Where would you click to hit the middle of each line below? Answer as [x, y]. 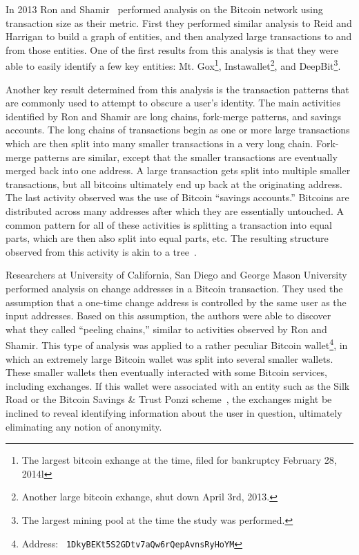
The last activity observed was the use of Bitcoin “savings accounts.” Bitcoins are [177, 197]
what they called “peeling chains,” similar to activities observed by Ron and [166, 329]
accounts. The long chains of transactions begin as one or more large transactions [178, 130]
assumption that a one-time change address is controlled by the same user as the [176, 302]
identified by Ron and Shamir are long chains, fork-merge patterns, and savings [174, 116]
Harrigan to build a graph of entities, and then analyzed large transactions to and [179, 36]
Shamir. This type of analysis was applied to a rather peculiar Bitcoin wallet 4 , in [177, 344]
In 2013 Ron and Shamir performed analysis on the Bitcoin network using [164, 9]
